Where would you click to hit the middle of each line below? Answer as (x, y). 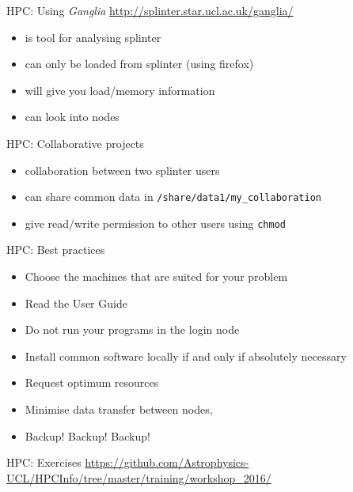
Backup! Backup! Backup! (87, 435)
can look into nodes (72, 117)
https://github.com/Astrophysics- (167, 462)
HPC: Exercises (44, 462)
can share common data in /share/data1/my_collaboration (173, 197)
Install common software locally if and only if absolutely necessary (186, 356)
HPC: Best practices (56, 250)
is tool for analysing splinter (93, 37)
